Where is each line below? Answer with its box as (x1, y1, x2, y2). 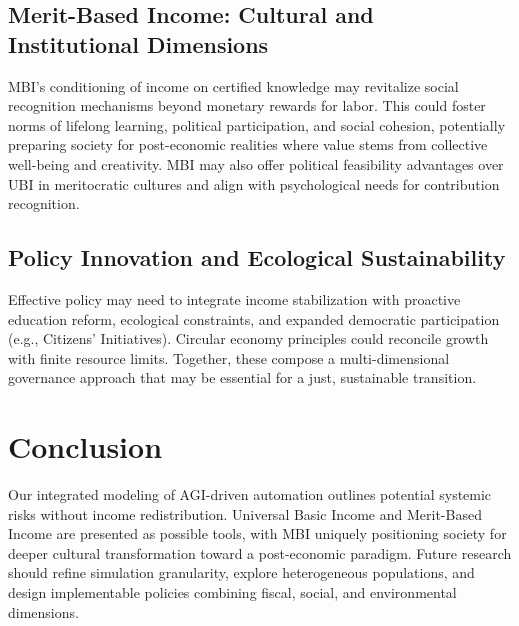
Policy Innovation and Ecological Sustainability (8, 242, 506, 273)
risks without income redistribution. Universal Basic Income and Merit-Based (8, 503, 482, 524)
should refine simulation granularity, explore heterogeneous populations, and (8, 562, 475, 583)
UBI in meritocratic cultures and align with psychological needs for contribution (8, 173, 500, 194)
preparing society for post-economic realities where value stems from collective (8, 134, 488, 155)
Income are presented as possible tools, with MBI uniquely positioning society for (8, 523, 507, 544)
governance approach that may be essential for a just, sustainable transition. (8, 367, 477, 388)
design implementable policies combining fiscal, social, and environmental (8, 582, 457, 603)
